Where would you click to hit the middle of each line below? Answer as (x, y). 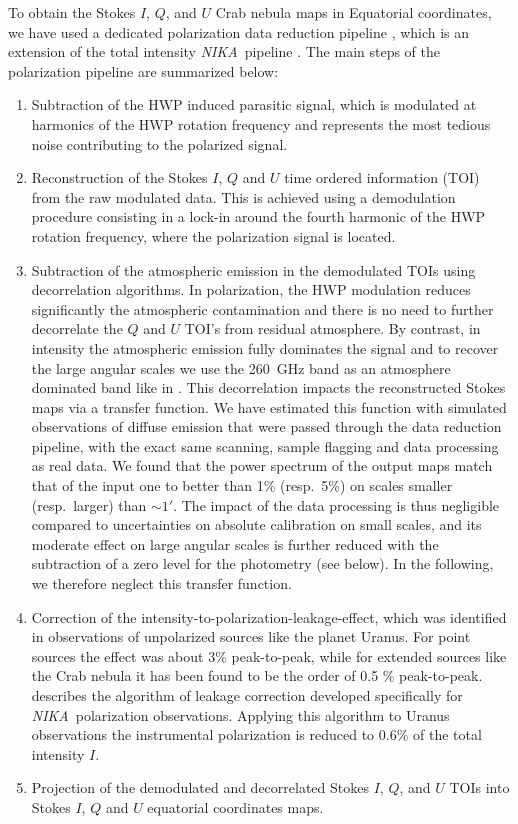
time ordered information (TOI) (382, 177)
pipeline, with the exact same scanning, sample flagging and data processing (265, 445)
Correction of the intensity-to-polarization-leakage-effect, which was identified (269, 616)
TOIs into (479, 787)
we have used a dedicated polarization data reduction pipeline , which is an (239, 31)
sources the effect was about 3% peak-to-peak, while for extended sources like (269, 655)
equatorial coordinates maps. (235, 806)
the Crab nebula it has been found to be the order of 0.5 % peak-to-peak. (257, 675)
